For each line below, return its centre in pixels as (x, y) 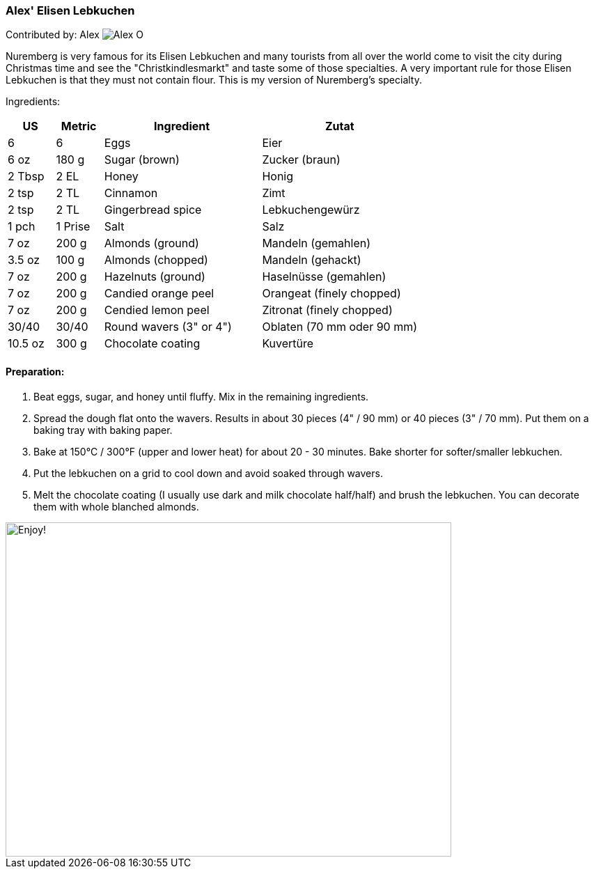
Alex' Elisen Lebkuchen (70, 10)
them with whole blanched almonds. (116, 506)
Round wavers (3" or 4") (168, 327)
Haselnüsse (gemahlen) (324, 277)
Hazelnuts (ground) (155, 277)
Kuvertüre (288, 344)
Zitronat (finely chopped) (327, 310)
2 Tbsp (26, 177)
